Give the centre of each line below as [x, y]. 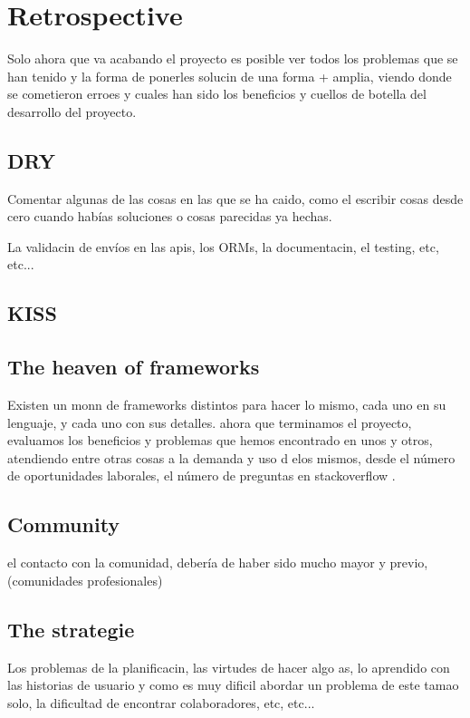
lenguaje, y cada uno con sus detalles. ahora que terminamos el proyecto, [210, 422]
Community [64, 524]
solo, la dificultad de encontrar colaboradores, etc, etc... [161, 702]
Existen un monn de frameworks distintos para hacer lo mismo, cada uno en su [227, 405]
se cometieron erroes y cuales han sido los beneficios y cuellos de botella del [217, 94]
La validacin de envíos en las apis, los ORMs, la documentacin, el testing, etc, [223, 246]
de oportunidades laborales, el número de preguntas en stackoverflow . [201, 475]
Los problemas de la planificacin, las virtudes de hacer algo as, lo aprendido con [229, 667]
